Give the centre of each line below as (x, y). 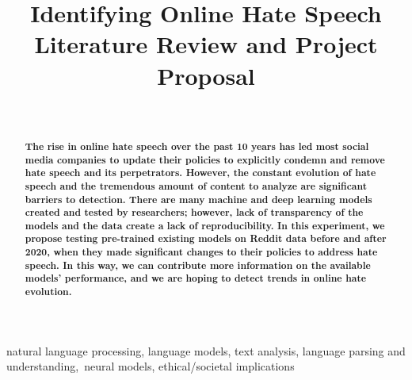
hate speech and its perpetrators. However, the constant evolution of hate (200, 173)
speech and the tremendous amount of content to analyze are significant (196, 186)
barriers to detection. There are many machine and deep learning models (198, 199)
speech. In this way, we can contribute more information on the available (198, 265)
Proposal (206, 75)
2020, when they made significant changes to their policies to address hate (201, 252)
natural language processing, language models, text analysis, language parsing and (206, 350)
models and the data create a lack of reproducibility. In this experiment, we (205, 225)
